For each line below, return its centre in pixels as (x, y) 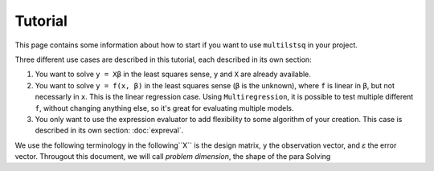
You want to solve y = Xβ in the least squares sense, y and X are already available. (173, 74)
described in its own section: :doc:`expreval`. (109, 130)
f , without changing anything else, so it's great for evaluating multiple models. (164, 108)
